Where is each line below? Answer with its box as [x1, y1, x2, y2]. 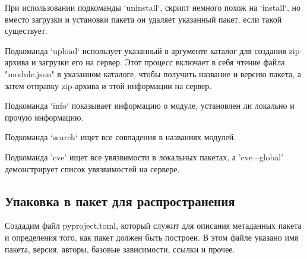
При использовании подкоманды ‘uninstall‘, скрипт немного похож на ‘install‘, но [5, 1, 301, 13]
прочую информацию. [5, 110, 84, 123]
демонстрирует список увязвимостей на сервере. [5, 162, 180, 175]
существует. [5, 24, 48, 37]
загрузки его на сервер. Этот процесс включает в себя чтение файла [39, 56, 285, 68]
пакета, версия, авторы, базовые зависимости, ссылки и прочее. [5, 242, 235, 255]
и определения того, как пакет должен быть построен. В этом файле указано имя [5, 230, 299, 243]
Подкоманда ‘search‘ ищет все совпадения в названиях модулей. [5, 131, 236, 143]
